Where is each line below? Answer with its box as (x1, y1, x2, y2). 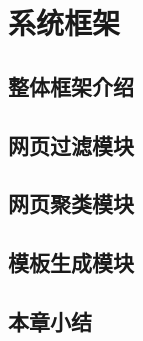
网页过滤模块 (8, 129, 134, 160)
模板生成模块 (8, 247, 134, 278)
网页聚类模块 (8, 188, 134, 219)
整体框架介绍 (8, 70, 134, 101)
